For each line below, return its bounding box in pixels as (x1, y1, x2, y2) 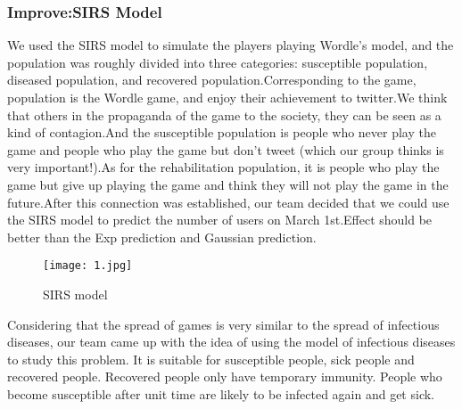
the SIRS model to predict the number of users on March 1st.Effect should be (7, 210, 433, 229)
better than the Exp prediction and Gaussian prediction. (7, 227, 317, 246)
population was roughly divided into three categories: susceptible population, (7, 53, 428, 71)
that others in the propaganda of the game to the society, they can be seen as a (7, 105, 441, 124)
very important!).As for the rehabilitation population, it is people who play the (7, 158, 440, 176)
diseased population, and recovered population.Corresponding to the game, (7, 70, 417, 89)
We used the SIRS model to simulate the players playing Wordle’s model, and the (7, 36, 454, 54)
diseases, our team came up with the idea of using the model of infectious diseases (7, 332, 456, 351)
